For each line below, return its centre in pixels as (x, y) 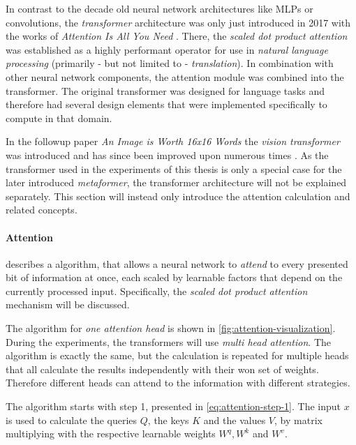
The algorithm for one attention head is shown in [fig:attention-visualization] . (171, 328)
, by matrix (298, 420)
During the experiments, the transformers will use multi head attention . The (168, 341)
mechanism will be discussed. (68, 304)
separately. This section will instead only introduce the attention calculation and (178, 196)
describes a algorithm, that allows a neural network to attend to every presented (177, 263)
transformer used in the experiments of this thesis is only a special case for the (174, 168)
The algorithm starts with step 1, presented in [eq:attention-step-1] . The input (173, 406)
